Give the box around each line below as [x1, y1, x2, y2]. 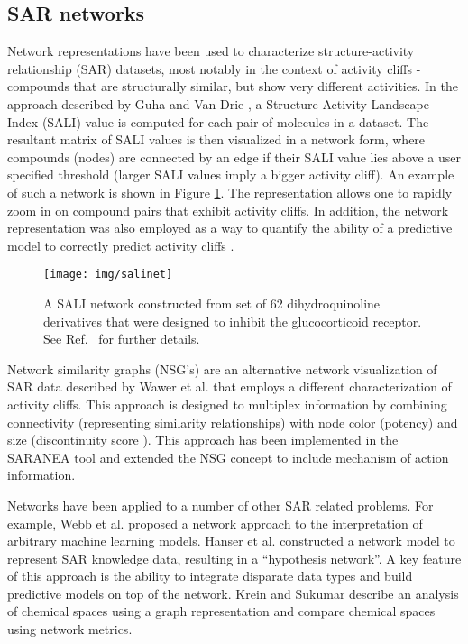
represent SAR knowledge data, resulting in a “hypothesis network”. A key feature [7, 548, 462, 567]
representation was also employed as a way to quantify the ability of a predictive [7, 218, 453, 237]
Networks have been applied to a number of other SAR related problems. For [7, 495, 434, 514]
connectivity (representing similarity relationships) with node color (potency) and [7, 412, 458, 431]
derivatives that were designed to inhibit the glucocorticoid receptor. [43, 311, 422, 330]
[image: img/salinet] [43, 268, 173, 281]
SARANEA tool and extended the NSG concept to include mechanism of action [7, 447, 449, 466]
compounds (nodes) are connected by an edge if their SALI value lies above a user [7, 147, 462, 166]
